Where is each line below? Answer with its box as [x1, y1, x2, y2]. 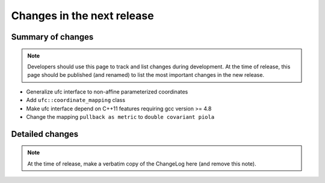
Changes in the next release [11, 9, 154, 22]
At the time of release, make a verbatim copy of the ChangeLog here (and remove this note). [27, 160, 256, 167]
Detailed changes [11, 129, 78, 139]
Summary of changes [11, 32, 94, 42]
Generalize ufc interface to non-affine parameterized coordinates [26, 88, 188, 95]
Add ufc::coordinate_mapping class [26, 97, 126, 104]
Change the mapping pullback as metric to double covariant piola [26, 113, 215, 120]
